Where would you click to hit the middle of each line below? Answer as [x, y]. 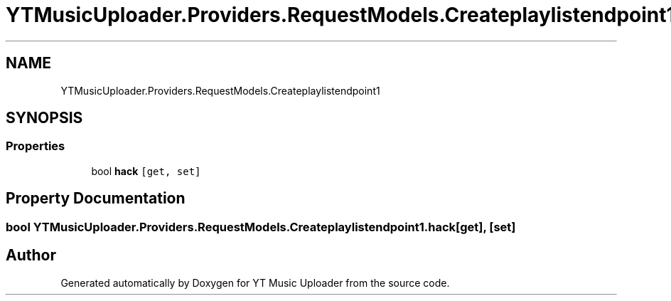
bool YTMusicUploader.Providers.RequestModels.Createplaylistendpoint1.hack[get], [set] [261, 227]
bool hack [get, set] [146, 171]
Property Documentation [96, 199]
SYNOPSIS [44, 118]
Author [31, 255]
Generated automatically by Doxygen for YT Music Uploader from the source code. [255, 282]
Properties [36, 146]
